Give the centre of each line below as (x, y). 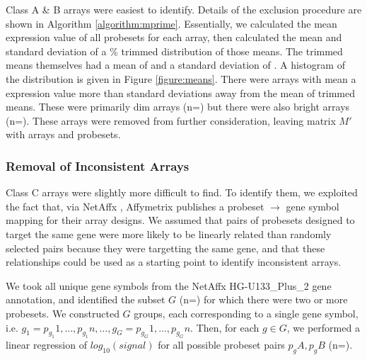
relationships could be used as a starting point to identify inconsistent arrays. (174, 262)
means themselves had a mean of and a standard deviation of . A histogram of (175, 65)
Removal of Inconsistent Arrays (98, 165)
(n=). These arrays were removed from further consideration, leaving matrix (171, 120)
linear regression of (46, 345)
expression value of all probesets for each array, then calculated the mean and (174, 37)
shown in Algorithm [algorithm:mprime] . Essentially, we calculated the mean (171, 23)
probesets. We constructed (63, 313)
